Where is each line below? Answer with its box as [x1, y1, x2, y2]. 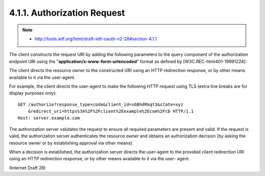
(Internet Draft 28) [9, 165, 46, 171]
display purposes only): [9, 90, 57, 96]
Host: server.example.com [18, 115, 80, 121]
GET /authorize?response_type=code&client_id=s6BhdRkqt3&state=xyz [18, 101, 184, 107]
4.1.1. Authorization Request [9, 7, 125, 18]
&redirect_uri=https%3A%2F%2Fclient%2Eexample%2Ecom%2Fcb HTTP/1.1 [27, 108, 194, 114]
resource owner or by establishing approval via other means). [9, 140, 133, 146]
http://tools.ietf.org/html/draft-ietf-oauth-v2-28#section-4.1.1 [34, 36, 157, 42]
